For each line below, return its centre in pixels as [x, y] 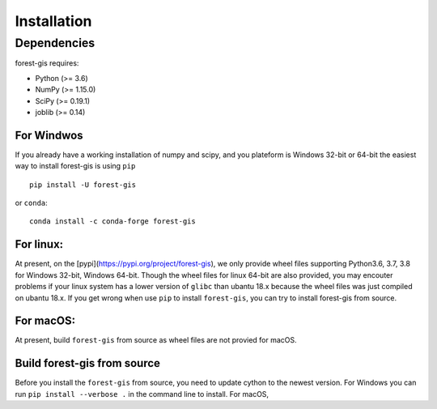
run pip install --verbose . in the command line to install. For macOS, [142, 394]
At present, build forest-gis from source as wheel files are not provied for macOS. [156, 340]
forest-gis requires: [47, 63]
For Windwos [49, 135]
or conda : [31, 203]
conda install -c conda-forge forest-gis [112, 222]
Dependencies [55, 43]
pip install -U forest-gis [83, 185]
